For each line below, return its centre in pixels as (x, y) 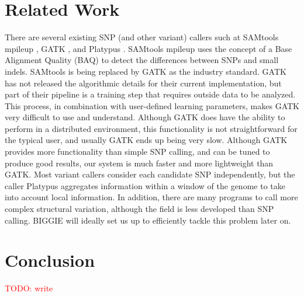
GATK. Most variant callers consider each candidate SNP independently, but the (150, 174)
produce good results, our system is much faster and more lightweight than (139, 163)
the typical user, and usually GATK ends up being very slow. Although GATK (146, 140)
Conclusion (50, 260)
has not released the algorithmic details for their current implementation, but (143, 83)
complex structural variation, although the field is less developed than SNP (139, 209)
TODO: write (29, 288)
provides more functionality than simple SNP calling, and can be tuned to (137, 152)
